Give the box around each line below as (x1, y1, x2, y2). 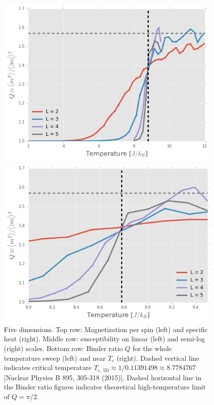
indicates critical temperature (4, 362, 92, 372)
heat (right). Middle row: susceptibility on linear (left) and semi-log (4, 334, 205, 344)
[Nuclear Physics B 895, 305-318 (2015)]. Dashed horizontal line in (4, 372, 202, 382)
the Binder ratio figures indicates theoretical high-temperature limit (4, 382, 206, 392)
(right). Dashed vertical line (116, 352, 199, 363)
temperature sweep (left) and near (4, 352, 106, 363)
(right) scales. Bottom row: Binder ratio (4, 343, 123, 353)
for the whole (132, 343, 172, 353)
